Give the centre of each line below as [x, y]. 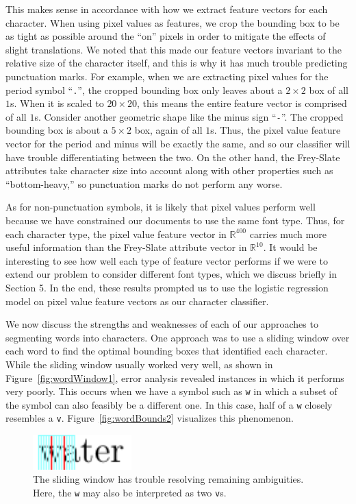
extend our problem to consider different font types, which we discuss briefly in [171, 274]
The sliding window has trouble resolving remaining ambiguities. [168, 479]
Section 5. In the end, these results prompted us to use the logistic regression [167, 287]
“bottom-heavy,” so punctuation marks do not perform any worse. [144, 183]
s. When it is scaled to [57, 103]
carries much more [288, 233]
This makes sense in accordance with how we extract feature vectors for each [167, 9]
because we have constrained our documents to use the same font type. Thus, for [175, 220]
